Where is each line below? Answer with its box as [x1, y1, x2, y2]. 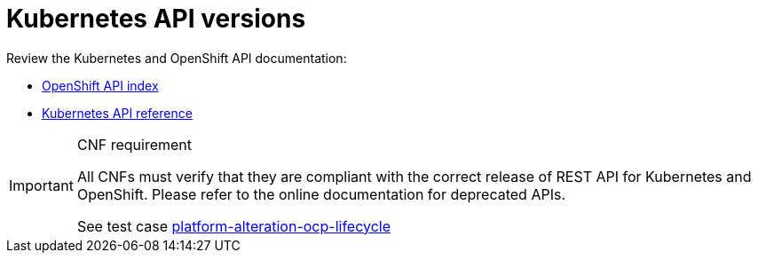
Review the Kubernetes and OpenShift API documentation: [6, 50, 347, 66]
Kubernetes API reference [42, 105, 193, 121]
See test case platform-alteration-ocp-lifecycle [76, 217, 391, 235]
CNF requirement [76, 135, 192, 154]
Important [9, 176, 74, 194]
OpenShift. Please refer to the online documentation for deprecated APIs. [76, 185, 566, 203]
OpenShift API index [42, 77, 159, 93]
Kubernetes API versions [6, 4, 306, 34]
